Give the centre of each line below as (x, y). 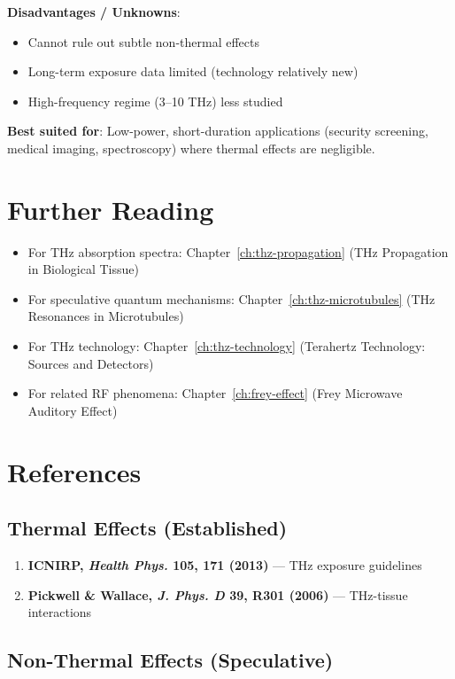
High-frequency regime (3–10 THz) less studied (155, 101)
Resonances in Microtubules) (106, 316)
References (74, 471)
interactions (60, 612)
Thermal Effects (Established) (147, 528)
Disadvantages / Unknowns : (94, 12)
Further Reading (111, 209)
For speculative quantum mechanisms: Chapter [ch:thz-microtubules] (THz (231, 298)
